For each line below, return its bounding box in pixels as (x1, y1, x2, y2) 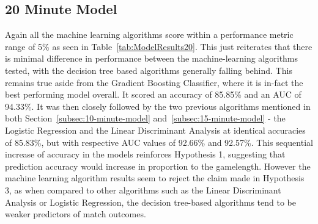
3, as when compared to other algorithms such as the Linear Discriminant (5, 183, 281, 196)
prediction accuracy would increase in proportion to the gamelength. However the (5, 159, 311, 172)
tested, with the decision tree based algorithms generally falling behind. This (5, 63, 292, 76)
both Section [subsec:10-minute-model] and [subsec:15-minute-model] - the (5, 112, 286, 125)
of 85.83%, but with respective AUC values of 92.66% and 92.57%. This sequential (5, 135, 313, 148)
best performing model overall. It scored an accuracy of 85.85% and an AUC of (5, 88, 301, 101)
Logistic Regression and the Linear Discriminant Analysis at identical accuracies (5, 123, 306, 136)
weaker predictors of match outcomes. (5, 208, 146, 220)
